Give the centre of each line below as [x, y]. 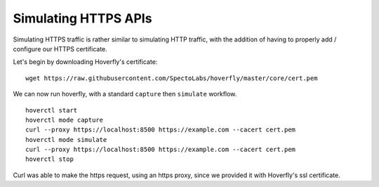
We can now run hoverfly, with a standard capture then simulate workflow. [125, 94]
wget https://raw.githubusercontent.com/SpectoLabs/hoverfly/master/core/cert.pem [172, 78]
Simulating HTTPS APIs [82, 18]
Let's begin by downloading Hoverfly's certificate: [85, 62]
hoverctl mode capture [65, 120]
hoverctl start [52, 110]
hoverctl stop [49, 159]
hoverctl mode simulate [66, 140]
